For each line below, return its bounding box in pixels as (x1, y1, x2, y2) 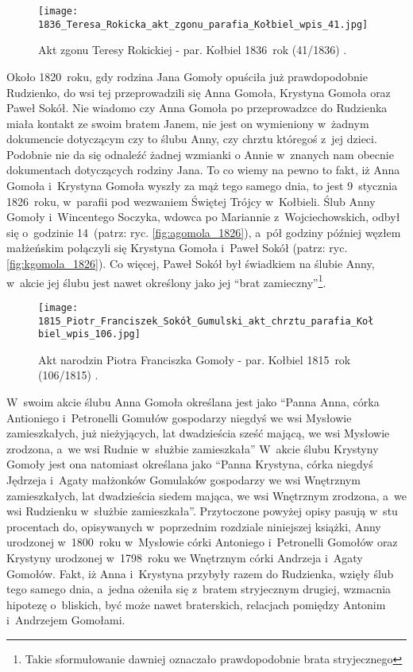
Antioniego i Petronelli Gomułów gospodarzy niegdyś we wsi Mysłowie (6, 409, 352, 425)
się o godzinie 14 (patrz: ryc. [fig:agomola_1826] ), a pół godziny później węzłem (6, 223, 401, 240)
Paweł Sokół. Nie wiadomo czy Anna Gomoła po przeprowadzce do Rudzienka (6, 99, 388, 116)
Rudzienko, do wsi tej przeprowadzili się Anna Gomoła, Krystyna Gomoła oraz (6, 84, 391, 100)
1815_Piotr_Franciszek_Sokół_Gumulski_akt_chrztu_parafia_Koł (38, 315, 374, 327)
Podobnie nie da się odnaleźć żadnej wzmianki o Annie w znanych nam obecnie (6, 146, 394, 162)
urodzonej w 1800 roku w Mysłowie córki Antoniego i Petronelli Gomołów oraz (6, 534, 398, 550)
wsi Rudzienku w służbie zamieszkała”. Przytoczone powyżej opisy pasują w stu (6, 503, 398, 519)
